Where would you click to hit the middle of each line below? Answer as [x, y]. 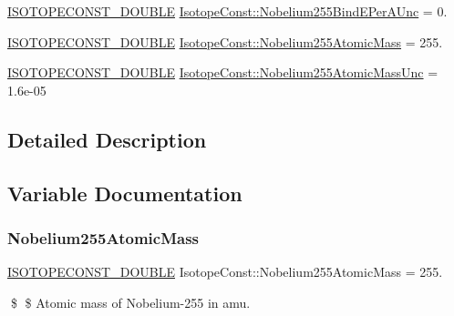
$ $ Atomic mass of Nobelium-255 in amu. [130, 302]
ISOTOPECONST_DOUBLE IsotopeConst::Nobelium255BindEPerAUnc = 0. [227, 11]
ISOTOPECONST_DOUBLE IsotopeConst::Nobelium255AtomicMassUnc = [223, 72]
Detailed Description [107, 139]
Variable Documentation [125, 193]
